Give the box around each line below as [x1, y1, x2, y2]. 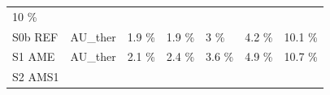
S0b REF [12, 28, 59, 45]
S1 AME [12, 48, 55, 65]
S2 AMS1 [12, 68, 59, 85]
